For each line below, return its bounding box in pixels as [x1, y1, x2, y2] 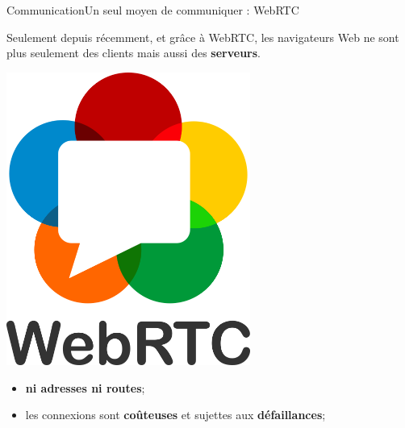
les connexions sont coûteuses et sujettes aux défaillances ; [25, 406, 326, 423]
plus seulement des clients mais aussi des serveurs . [6, 44, 261, 61]
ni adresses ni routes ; [25, 379, 145, 396]
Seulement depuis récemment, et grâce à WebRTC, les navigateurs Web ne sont [6, 28, 399, 45]
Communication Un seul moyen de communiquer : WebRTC [6, 2, 299, 18]
